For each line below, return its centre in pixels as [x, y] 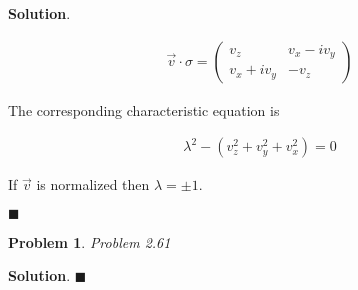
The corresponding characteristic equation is [144, 109]
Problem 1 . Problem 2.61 [89, 241]
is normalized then [93, 184]
